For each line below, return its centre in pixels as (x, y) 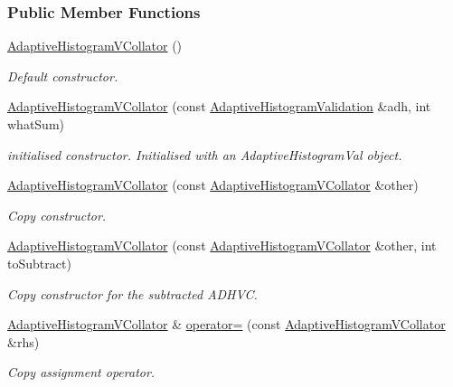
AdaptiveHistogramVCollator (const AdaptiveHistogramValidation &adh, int (219, 106)
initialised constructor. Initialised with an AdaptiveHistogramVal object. (205, 154)
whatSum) (36, 124)
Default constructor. (63, 76)
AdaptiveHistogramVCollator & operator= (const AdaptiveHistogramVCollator (226, 324)
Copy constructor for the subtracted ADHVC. (132, 293)
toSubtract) (39, 263)
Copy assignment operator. (81, 372)
